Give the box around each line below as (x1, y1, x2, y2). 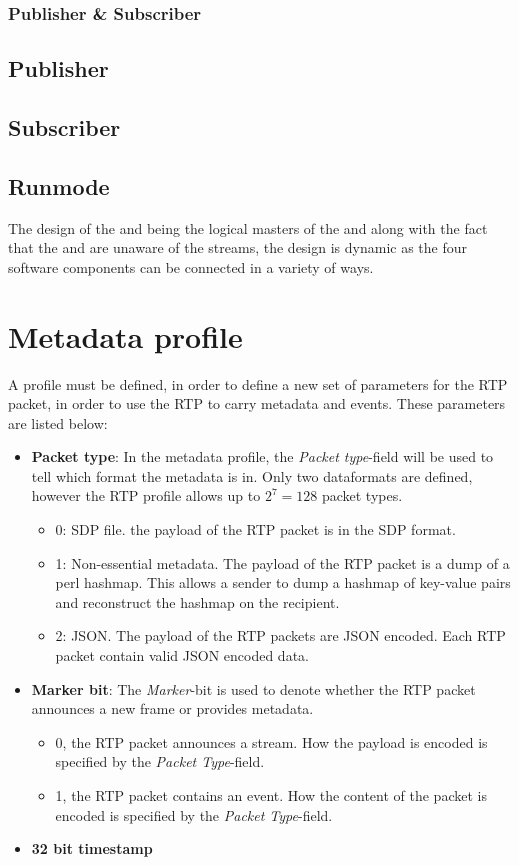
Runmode (8, 170, 110, 201)
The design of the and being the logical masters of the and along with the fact (8, 217, 488, 238)
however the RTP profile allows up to (31, 485, 261, 506)
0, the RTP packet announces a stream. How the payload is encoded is (55, 731, 488, 752)
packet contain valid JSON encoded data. (55, 645, 309, 666)
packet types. (321, 485, 403, 506)
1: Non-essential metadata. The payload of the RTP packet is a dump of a (55, 552, 510, 573)
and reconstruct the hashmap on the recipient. (55, 591, 340, 612)
